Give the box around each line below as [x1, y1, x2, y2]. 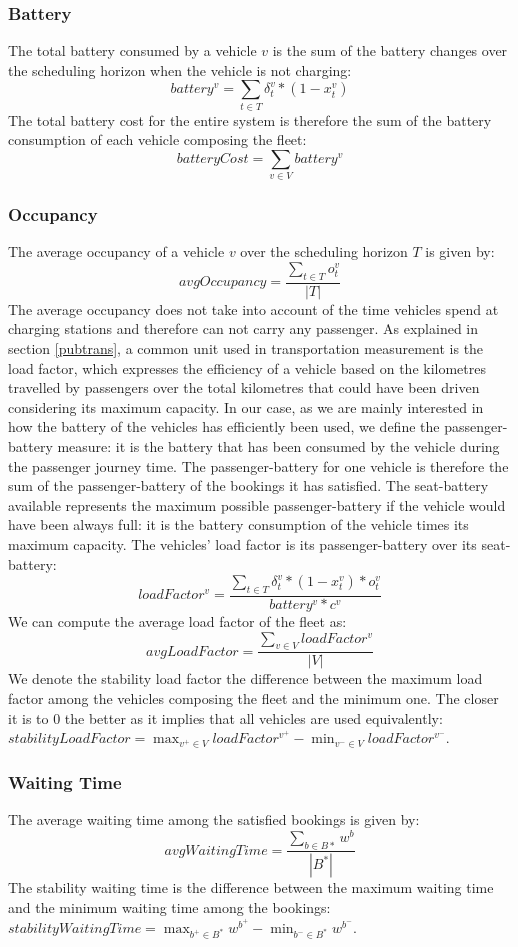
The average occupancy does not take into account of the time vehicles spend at [8, 298, 499, 319]
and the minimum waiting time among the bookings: [8, 896, 331, 917]
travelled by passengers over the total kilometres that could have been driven [8, 377, 480, 398]
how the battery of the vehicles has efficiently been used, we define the [8, 416, 440, 437]
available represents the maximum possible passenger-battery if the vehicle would [8, 494, 506, 515]
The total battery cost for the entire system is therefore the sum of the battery [8, 109, 492, 130]
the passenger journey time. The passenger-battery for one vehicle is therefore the [8, 455, 509, 476]
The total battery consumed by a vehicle [8, 40, 257, 61]
